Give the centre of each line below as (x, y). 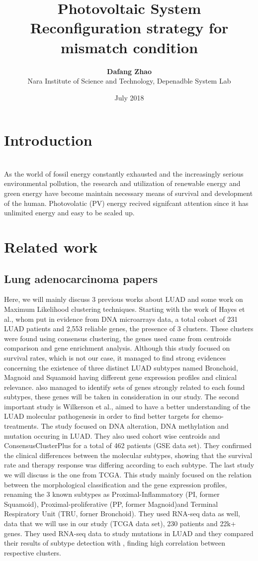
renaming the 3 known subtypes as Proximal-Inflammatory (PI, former (112, 494)
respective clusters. (33, 552)
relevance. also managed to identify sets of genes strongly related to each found (125, 387)
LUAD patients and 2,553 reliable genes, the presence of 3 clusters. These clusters (129, 328)
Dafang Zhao (129, 71)
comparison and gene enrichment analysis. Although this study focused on (117, 348)
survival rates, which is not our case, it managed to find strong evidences (115, 357)
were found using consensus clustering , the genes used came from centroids (118, 338)
